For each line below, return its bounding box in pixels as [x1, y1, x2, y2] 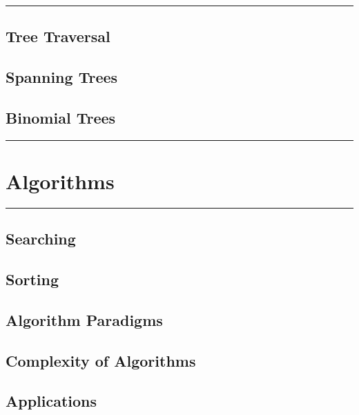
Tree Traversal [6, 26, 110, 47]
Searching [6, 228, 76, 249]
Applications [6, 390, 97, 412]
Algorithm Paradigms [6, 309, 163, 330]
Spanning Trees [6, 66, 118, 88]
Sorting [6, 269, 59, 290]
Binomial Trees [6, 106, 116, 128]
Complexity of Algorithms [6, 349, 196, 371]
